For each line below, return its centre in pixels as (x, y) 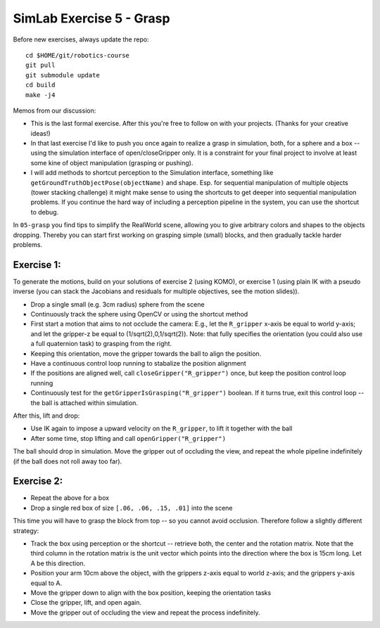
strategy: (26, 530)
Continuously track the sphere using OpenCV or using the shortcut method (139, 314)
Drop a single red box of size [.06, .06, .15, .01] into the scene (132, 508)
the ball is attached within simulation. (84, 403)
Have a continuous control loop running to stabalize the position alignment (138, 363)
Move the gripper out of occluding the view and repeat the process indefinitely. (145, 613)
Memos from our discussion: (55, 110)
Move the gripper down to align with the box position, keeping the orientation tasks (151, 592)
